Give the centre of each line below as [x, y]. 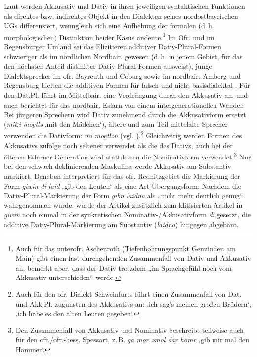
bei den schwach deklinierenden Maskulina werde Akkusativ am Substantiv [118, 166]
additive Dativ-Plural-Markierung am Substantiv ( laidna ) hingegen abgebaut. [122, 224]
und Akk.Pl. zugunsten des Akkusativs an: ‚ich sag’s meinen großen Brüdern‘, [133, 303]
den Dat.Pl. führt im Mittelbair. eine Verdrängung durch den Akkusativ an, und [126, 95]
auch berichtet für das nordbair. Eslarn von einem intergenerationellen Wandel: [124, 104]
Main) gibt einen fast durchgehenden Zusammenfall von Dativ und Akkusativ [133, 258]
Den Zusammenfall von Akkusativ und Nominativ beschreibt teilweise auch [129, 330]
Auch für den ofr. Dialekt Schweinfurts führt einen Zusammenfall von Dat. [128, 294]
